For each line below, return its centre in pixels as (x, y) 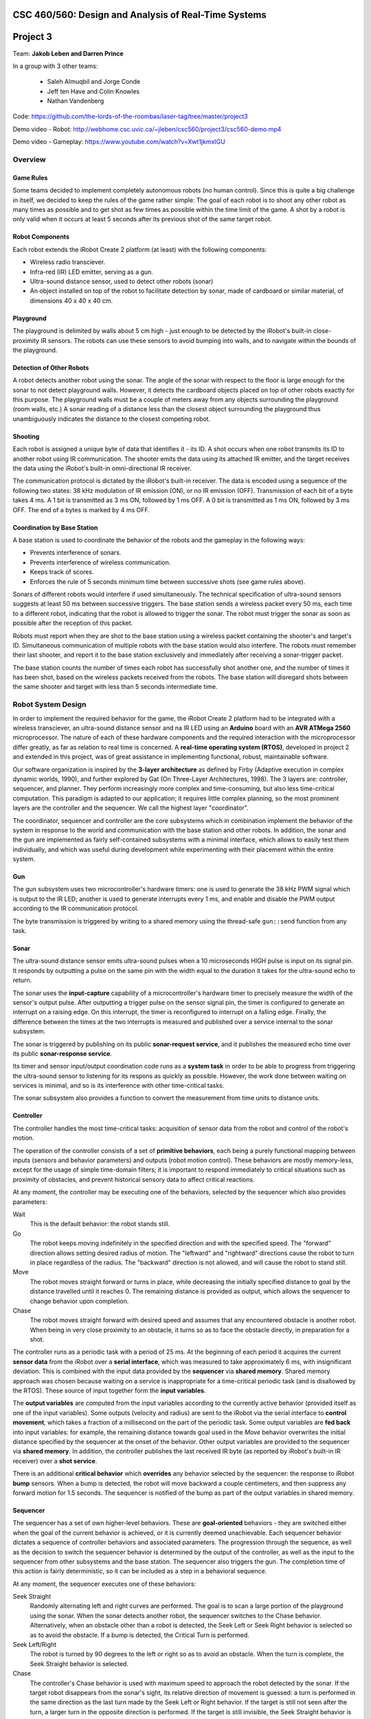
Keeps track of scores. (62, 572)
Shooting (26, 436)
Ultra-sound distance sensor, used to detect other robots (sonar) (122, 281)
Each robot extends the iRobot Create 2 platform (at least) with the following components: (140, 249)
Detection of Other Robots (51, 367)
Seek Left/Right (35, 1645)
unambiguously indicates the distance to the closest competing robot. (112, 419)
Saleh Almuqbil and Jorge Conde (94, 82)
